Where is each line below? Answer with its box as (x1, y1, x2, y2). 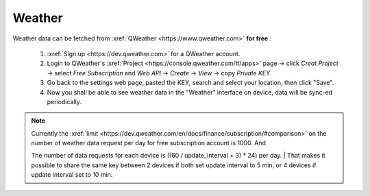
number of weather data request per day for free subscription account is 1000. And (31, 139, 267, 147)
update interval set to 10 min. (31, 171, 113, 179)
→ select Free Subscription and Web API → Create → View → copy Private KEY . (47, 69, 272, 77)
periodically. (47, 97, 82, 106)
